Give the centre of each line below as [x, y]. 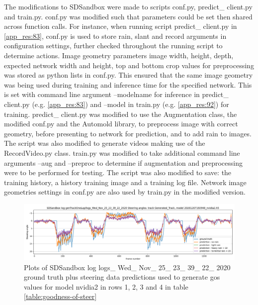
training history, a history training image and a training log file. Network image [125, 182]
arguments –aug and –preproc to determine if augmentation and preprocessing [123, 162]
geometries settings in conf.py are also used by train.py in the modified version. [125, 192]
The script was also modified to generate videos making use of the [105, 143]
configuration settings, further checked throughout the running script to [113, 46]
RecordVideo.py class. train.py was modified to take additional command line [122, 152]
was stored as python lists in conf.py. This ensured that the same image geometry [129, 75]
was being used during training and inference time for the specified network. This [128, 84]
